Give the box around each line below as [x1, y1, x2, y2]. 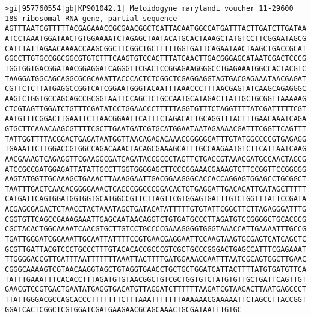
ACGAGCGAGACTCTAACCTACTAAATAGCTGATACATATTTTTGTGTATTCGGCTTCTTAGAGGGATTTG [5, 205, 307, 214]
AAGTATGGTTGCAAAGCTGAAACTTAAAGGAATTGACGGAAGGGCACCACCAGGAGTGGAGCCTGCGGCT [5, 175, 307, 184]
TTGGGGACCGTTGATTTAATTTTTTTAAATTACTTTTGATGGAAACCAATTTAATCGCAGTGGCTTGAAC [5, 255, 307, 264]
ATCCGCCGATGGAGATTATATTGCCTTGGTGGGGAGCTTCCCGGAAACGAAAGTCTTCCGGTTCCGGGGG [5, 165, 307, 174]
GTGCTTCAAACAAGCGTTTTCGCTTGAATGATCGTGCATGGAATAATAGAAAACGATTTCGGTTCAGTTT [5, 124, 307, 133]
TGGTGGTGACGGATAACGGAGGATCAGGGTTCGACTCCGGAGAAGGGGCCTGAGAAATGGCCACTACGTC [5, 64, 307, 73]
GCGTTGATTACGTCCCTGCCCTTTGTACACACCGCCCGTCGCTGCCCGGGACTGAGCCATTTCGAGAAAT [5, 245, 307, 254]
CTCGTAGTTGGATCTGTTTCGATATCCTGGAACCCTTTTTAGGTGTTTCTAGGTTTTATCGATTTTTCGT [5, 104, 307, 113]
